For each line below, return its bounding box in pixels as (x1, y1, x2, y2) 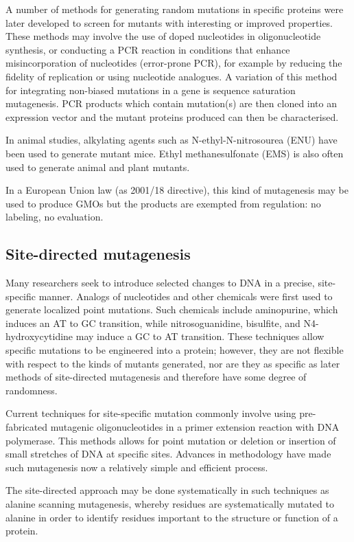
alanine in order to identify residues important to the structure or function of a (5, 510, 338, 524)
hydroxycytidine (5, 329, 73, 343)
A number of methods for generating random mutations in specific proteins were (5, 2, 344, 16)
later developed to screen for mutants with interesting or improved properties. (5, 15, 333, 30)
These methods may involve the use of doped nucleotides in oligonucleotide (5, 29, 321, 43)
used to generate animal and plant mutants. (5, 159, 190, 174)
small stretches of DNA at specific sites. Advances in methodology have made (5, 447, 331, 461)
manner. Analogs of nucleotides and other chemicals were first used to (38, 289, 333, 303)
